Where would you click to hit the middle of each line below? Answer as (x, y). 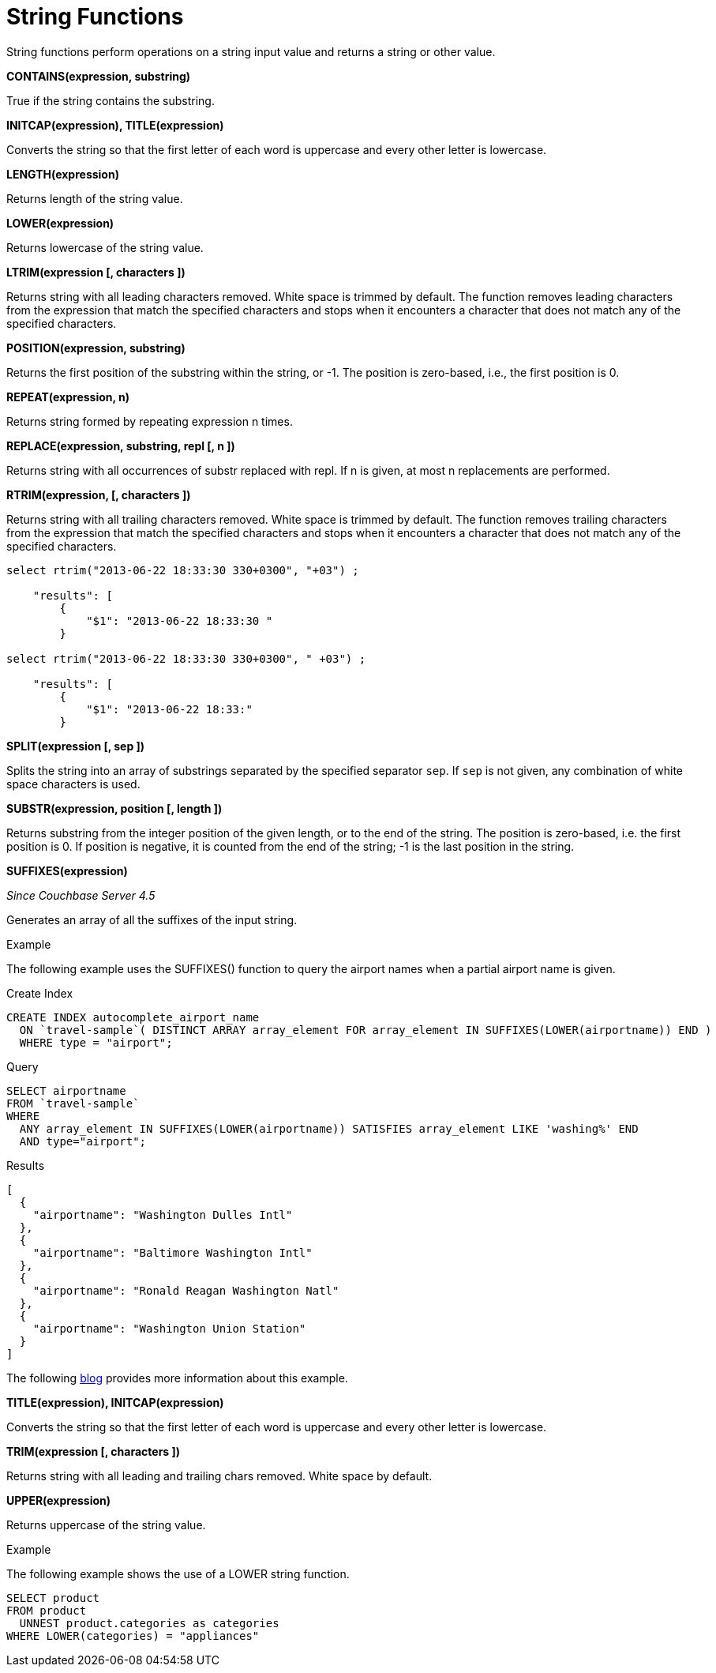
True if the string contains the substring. (111, 100)
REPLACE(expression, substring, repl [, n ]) (121, 446)
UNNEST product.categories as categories (149, 1623)
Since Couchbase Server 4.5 (81, 895)
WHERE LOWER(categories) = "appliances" (133, 1635)
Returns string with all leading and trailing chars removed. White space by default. (219, 1476)
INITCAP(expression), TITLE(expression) (115, 125)
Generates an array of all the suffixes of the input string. (152, 919)
